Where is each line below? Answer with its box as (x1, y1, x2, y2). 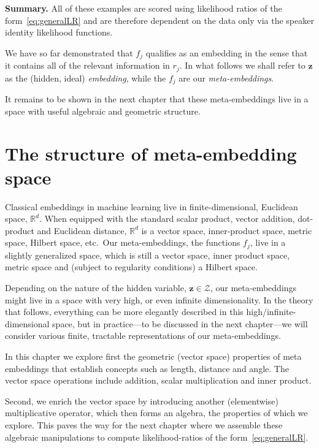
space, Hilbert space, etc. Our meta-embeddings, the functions (5, 236, 240, 249)
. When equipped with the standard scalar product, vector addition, (39, 212, 295, 225)
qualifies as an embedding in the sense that (145, 46, 308, 59)
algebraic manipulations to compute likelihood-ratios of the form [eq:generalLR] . (5, 430, 309, 443)
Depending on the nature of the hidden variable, (5, 281, 186, 294)
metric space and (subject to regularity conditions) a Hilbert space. (5, 260, 258, 273)
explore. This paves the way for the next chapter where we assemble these (5, 419, 283, 431)
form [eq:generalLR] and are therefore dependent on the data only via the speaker (5, 13, 314, 26)
